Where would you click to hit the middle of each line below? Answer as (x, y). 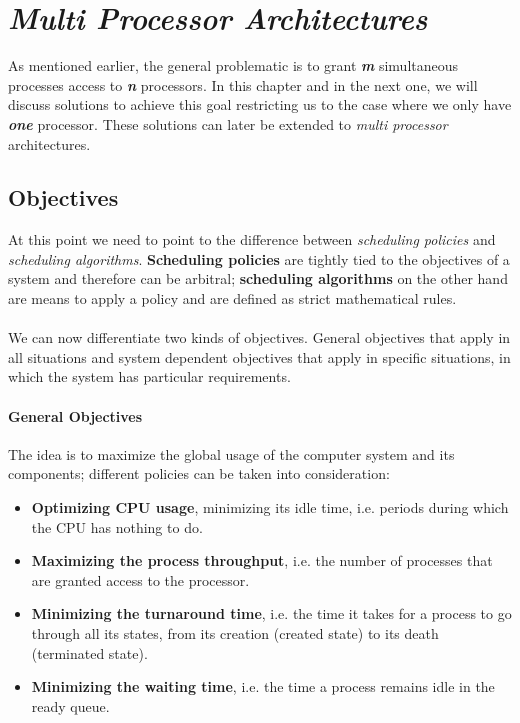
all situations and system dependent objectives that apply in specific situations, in (259, 356)
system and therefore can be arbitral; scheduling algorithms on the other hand (258, 278)
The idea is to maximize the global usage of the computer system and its (231, 453)
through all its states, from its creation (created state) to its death (235, 633)
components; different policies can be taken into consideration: (199, 473)
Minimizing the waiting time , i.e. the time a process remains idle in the (263, 686)
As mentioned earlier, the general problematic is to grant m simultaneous (233, 65)
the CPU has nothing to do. (117, 526)
